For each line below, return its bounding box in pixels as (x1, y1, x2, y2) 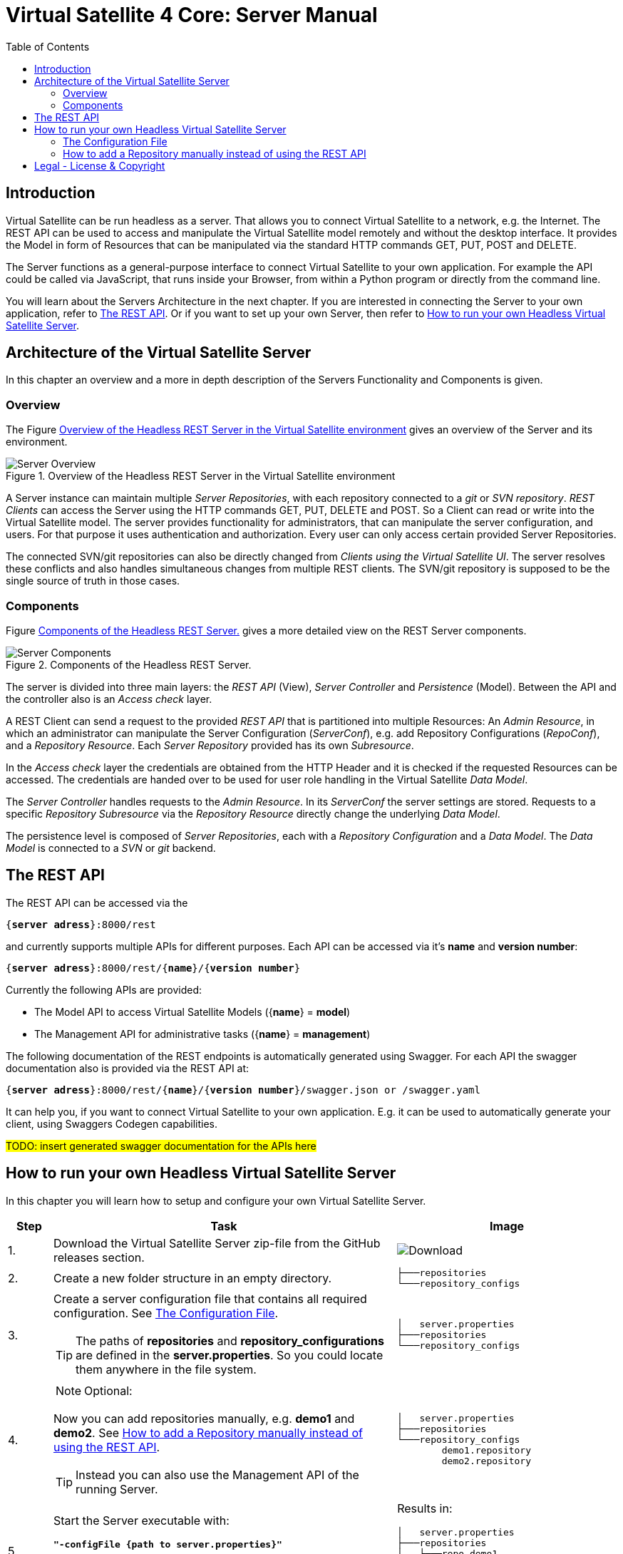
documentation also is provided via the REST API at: (6, 1061, 249, 1074)
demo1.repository (441, 1445, 532, 1456)
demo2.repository (441, 1456, 532, 1467)
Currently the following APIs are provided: (6, 983, 202, 996)
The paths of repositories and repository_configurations (75, 1333, 384, 1348)
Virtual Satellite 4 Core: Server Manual (6, 3, 378, 27)
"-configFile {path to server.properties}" (53, 1538, 282, 1550)
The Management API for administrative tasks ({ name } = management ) (34, 1027, 371, 1040)
